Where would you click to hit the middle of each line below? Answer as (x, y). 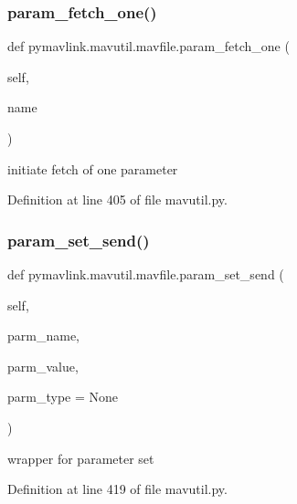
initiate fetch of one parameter (93, 168)
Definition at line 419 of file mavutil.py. (117, 489)
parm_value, (43, 366)
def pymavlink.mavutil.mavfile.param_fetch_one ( (148, 46)
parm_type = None (63, 397)
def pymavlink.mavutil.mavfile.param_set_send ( (146, 274)
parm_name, (43, 336)
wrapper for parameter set (81, 458)
